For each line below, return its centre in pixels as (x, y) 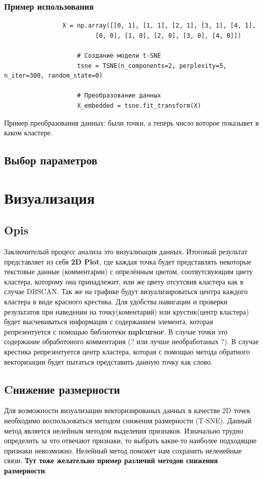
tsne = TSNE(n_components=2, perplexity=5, (152, 66)
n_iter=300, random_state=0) (54, 76)
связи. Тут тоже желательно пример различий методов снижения (111, 460)
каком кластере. (28, 133)
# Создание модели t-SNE (119, 56)
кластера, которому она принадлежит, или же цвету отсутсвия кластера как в (124, 281)
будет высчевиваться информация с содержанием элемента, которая (109, 321)
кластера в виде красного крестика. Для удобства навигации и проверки (116, 302)
